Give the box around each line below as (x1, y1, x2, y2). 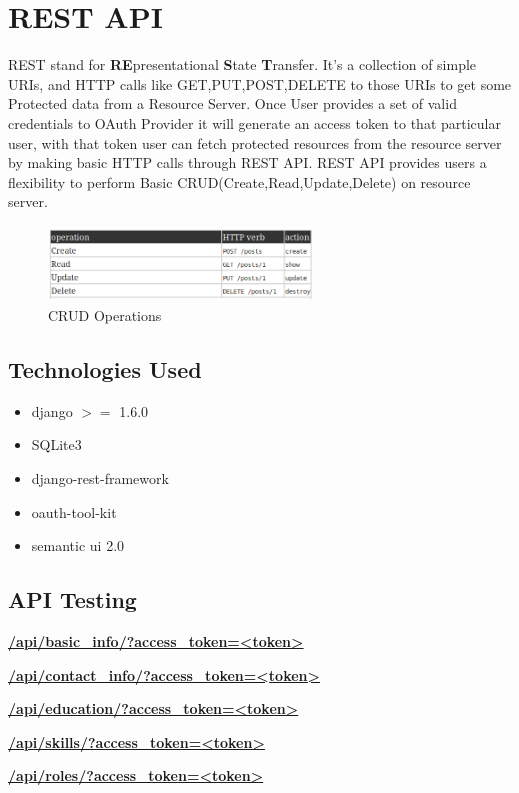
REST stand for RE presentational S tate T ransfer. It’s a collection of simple (8, 54, 477, 75)
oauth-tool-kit (31, 501, 117, 522)
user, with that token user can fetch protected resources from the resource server (8, 132, 502, 153)
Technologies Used (8, 354, 202, 385)
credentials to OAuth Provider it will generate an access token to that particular (8, 112, 501, 133)
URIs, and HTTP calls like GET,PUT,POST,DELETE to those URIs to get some (8, 73, 512, 94)
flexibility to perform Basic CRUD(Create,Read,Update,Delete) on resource (8, 171, 471, 192)
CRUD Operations (48, 305, 162, 326)
